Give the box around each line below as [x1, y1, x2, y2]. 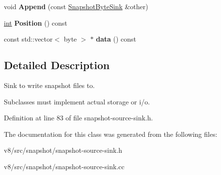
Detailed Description [4, 58, 110, 73]
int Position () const [4, 17, 67, 28]
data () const [95, 34, 137, 44]
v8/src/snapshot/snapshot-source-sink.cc [4, 161, 125, 171]
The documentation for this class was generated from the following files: [4, 129, 218, 139]
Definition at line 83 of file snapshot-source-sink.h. [4, 113, 153, 123]
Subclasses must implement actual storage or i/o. [4, 96, 150, 106]
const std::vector [4, 34, 53, 44]
